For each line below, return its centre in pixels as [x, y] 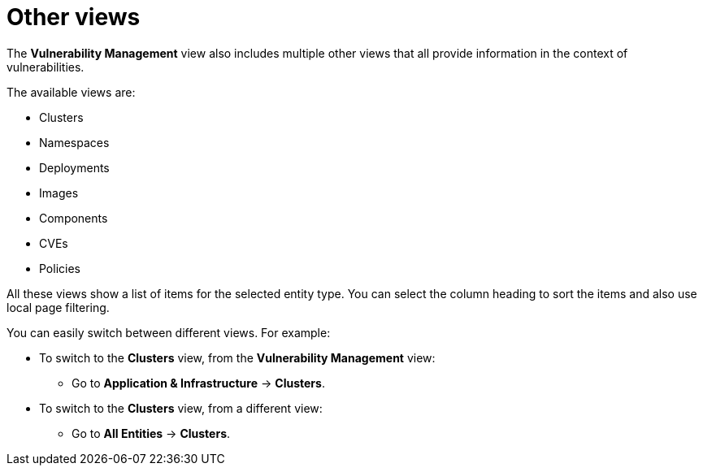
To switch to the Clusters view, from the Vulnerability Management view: [237, 357]
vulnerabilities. [46, 67]
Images [59, 193]
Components [74, 218]
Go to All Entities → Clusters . [151, 433]
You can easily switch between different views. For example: [169, 332]
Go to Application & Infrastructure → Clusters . [198, 383]
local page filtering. [58, 307]
